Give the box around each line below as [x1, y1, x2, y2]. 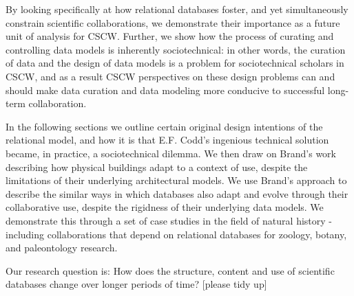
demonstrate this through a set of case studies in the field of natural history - [6, 213, 332, 227]
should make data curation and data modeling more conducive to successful [6, 82, 325, 97]
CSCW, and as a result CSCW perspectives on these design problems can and [6, 69, 335, 83]
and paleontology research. [6, 240, 118, 255]
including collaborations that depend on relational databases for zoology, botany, [6, 227, 347, 241]
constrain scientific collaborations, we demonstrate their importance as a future [6, 15, 340, 30]
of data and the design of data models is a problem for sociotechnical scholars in [6, 56, 344, 70]
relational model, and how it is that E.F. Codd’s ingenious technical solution [6, 133, 329, 147]
